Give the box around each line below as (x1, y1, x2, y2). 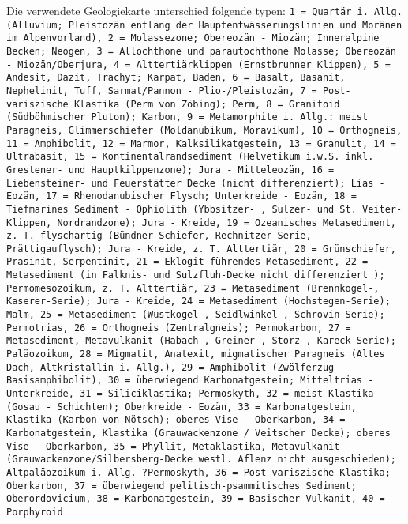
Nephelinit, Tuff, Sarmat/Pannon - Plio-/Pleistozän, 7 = (6, 85, 317, 96)
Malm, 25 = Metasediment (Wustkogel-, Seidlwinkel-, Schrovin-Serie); (6, 309, 385, 321)
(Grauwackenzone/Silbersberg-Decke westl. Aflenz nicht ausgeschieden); (6, 454, 396, 466)
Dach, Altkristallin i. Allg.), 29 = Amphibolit (6, 361, 267, 373)
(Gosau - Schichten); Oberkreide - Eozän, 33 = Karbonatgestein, (6, 401, 357, 413)
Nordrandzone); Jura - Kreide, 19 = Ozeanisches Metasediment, (57, 217, 396, 228)
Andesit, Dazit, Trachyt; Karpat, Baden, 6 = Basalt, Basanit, (6, 72, 346, 84)
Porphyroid (6, 506, 63, 518)
